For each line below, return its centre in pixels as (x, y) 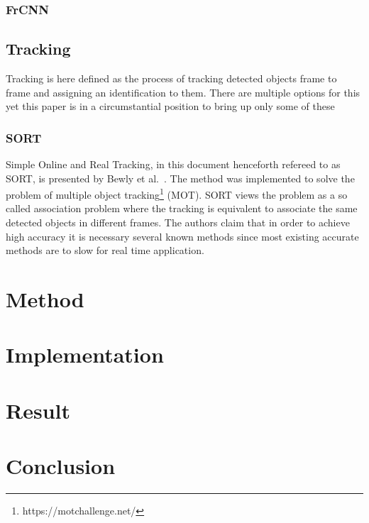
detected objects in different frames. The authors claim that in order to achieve (178, 222)
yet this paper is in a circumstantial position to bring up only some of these (170, 106)
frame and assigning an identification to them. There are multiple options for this (183, 92)
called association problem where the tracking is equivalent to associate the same (182, 208)
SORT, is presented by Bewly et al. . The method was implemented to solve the (180, 178)
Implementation (85, 354)
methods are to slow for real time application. (105, 250)
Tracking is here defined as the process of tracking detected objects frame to (171, 78)
